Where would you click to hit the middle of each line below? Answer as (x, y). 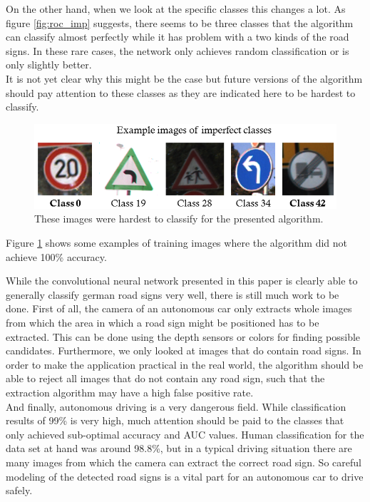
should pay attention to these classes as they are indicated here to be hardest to (181, 92)
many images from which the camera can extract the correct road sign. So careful (184, 462)
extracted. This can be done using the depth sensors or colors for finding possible (183, 336)
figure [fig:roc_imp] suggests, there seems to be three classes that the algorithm (180, 22)
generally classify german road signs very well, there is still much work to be (173, 294)
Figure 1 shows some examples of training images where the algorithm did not (177, 243)
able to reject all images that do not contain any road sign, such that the (165, 378)
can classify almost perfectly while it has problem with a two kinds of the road (178, 37)
